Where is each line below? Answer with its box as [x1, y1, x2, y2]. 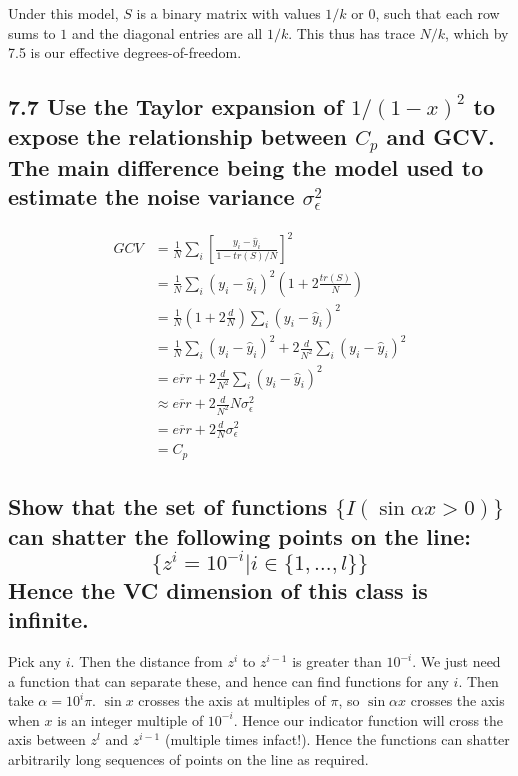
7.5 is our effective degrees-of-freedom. [8, 42, 242, 63]
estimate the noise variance [8, 181, 295, 212]
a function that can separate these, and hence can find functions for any [8, 670, 449, 691]
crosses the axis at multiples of [138, 690, 326, 711]
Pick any [8, 651, 62, 671]
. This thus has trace [288, 22, 415, 43]
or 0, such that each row [351, 3, 500, 23]
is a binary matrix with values [136, 3, 321, 23]
